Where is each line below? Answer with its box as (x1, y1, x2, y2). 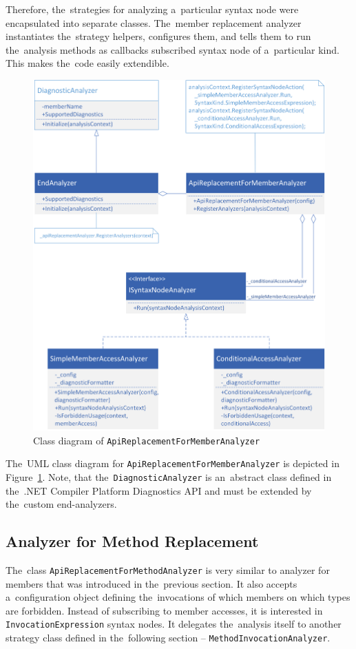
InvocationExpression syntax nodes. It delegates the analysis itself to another (6, 617, 342, 631)
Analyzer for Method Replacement (6, 530, 259, 552)
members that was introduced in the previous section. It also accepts (6, 576, 297, 590)
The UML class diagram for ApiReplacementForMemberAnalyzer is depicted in (6, 456, 339, 471)
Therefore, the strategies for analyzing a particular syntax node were (6, 2, 299, 16)
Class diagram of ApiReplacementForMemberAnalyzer (33, 433, 260, 447)
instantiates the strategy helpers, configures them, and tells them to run (6, 29, 311, 43)
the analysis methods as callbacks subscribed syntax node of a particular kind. (6, 42, 339, 56)
